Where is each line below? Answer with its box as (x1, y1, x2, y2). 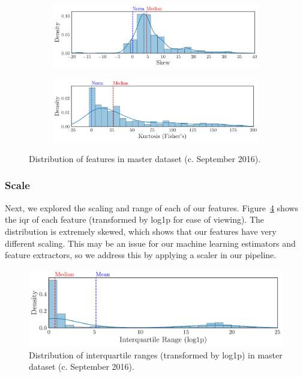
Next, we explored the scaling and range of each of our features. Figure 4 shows (5, 201, 299, 214)
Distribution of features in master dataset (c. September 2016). (29, 152, 261, 164)
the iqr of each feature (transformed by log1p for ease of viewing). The (5, 213, 265, 226)
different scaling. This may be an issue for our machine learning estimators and (5, 237, 296, 249)
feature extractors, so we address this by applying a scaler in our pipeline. (5, 249, 277, 261)
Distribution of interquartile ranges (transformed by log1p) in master (29, 348, 283, 361)
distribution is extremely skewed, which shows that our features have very (5, 225, 277, 237)
